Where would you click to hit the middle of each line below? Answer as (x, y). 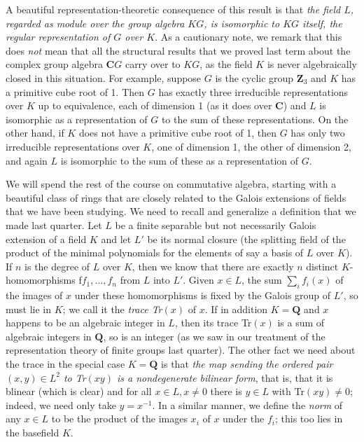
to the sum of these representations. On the (255, 119)
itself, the (322, 23)
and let (116, 239)
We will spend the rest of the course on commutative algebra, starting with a (171, 184)
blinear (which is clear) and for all (79, 391)
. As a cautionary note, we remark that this (248, 37)
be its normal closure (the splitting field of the (246, 239)
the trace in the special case (65, 364)
